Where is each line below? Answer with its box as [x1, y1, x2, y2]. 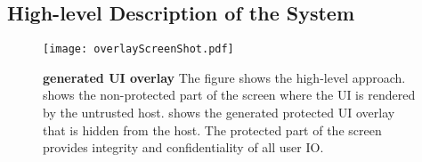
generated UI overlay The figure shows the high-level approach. [43, 68, 406, 86]
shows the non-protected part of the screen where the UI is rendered [43, 85, 416, 104]
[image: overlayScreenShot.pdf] [43, 43, 234, 56]
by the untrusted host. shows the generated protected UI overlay [43, 103, 395, 122]
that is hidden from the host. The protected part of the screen [43, 120, 382, 139]
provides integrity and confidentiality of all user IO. [43, 138, 324, 157]
